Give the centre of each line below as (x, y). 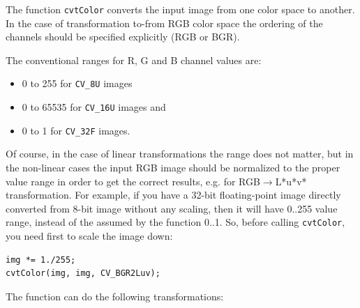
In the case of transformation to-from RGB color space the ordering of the (164, 23)
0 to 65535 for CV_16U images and (94, 107)
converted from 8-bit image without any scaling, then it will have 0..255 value (172, 208)
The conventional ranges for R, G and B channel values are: (134, 60)
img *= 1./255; (41, 260)
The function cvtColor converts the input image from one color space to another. (180, 9)
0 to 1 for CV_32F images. (76, 130)
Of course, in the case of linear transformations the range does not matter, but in (180, 154)
